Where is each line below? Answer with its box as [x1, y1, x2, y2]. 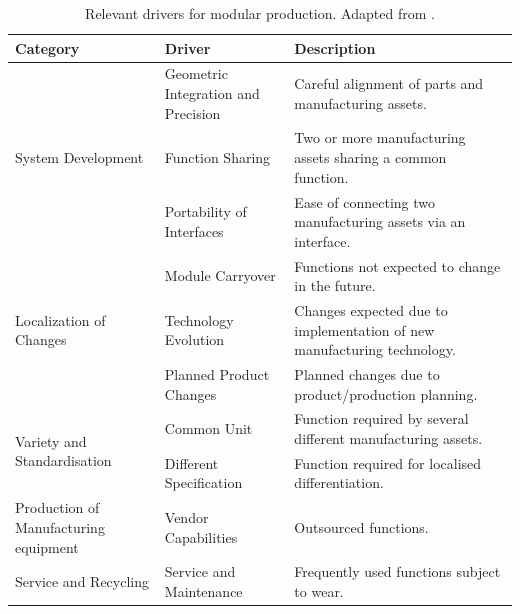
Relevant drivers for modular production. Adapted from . [85, 3, 435, 23]
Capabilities [164, 526, 238, 547]
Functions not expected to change [294, 255, 501, 276]
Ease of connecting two [294, 191, 435, 212]
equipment [15, 536, 79, 557]
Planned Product [164, 364, 270, 384]
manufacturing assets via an [294, 211, 466, 232]
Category [15, 37, 80, 58]
